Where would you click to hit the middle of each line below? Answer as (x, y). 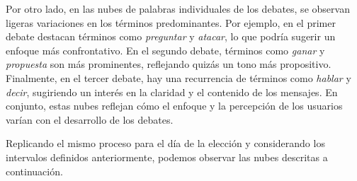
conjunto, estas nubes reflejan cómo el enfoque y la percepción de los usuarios (174, 106)
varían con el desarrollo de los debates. (90, 119)
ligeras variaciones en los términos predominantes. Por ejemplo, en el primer (171, 22)
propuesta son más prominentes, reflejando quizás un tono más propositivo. (169, 64)
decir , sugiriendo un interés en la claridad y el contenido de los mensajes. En (172, 92)
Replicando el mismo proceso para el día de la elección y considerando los (165, 143)
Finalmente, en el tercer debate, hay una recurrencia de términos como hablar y (178, 77)
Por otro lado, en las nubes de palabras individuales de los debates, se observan (178, 8)
